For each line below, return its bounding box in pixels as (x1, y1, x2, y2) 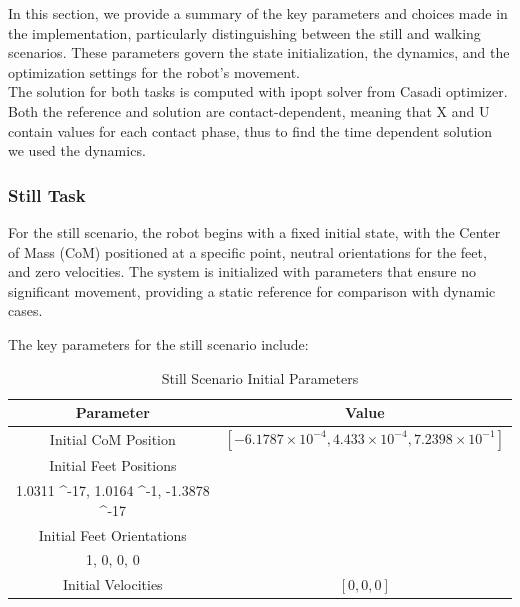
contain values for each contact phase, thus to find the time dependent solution (8, 120, 493, 141)
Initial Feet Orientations (38, 524, 187, 545)
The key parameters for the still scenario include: (8, 333, 309, 354)
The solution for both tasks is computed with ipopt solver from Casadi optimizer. (8, 81, 508, 102)
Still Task (8, 182, 86, 207)
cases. (8, 300, 43, 321)
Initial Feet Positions (49, 455, 177, 476)
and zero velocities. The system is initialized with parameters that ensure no (8, 261, 477, 282)
